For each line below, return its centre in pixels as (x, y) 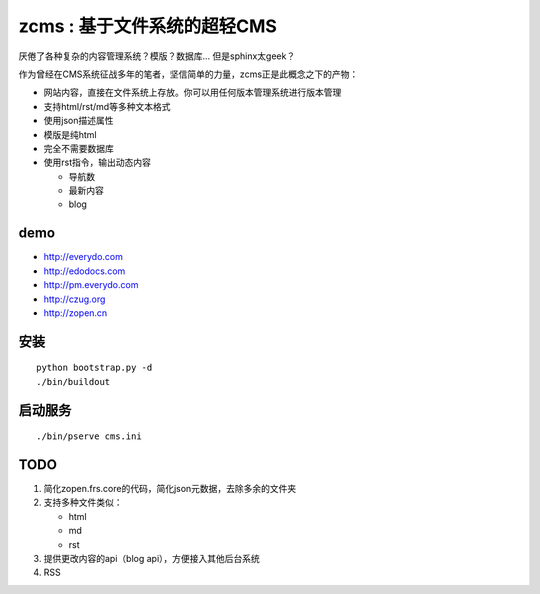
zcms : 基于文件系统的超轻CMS (147, 26)
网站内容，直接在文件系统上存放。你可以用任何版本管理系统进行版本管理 (192, 92)
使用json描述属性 (78, 121)
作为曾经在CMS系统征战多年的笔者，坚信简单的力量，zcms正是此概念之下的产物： (188, 74)
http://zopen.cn (75, 312)
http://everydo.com (83, 257)
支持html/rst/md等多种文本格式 (107, 106)
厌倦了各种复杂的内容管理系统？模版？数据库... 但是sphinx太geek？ (157, 56)
